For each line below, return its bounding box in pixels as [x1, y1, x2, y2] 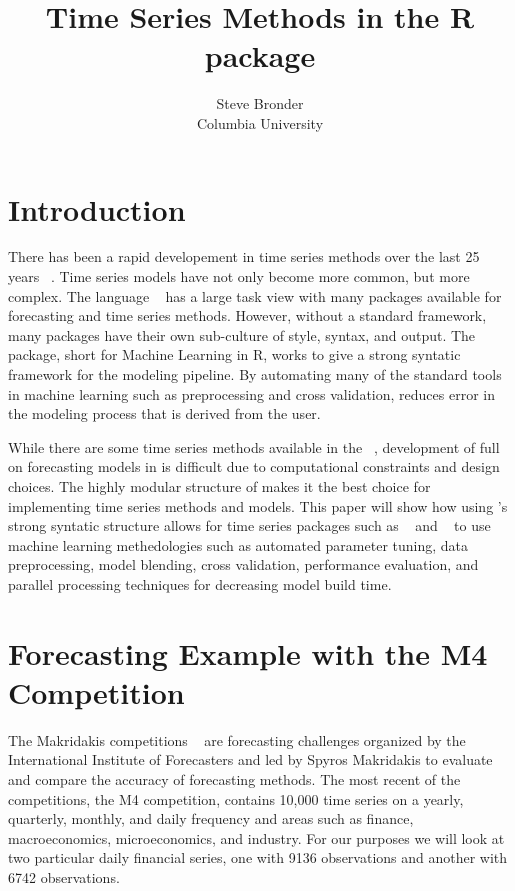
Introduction [8, 188, 186, 229]
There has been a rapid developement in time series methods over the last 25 [8, 246, 480, 267]
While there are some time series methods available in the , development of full [8, 436, 500, 457]
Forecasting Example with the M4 [8, 632, 488, 673]
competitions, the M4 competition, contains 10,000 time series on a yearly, [8, 788, 464, 809]
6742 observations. [8, 867, 120, 887]
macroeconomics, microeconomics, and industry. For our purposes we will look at [8, 827, 505, 848]
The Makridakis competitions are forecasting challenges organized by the [8, 729, 466, 750]
